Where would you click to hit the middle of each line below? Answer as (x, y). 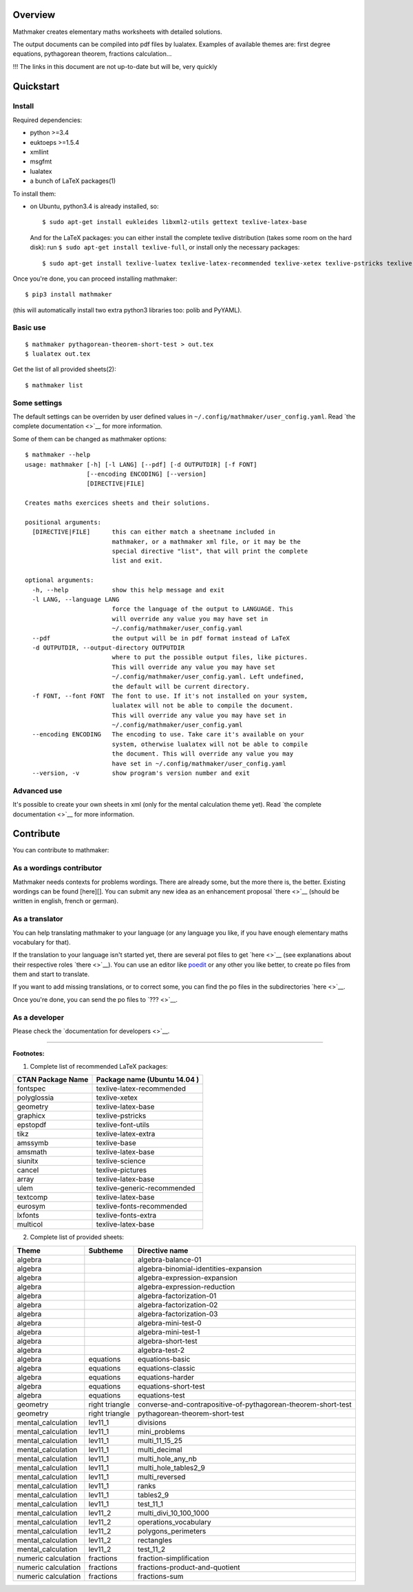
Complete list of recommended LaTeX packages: (99, 1066)
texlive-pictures (121, 1170)
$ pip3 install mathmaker (69, 294)
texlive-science (121, 1161)
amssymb (33, 1143)
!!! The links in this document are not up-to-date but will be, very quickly (115, 66)
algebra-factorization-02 (178, 1304)
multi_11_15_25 (160, 1440)
